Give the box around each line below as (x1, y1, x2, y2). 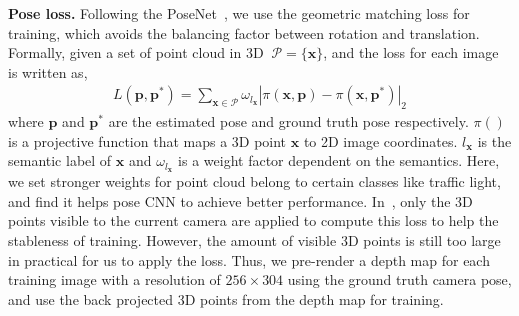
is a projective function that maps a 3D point (8, 130, 287, 151)
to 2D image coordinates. (303, 130, 458, 151)
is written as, (8, 61, 88, 82)
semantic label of (8, 150, 112, 171)
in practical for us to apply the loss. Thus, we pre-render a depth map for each (8, 249, 490, 270)
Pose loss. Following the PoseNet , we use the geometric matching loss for (8, 3, 470, 23)
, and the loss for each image (323, 42, 499, 63)
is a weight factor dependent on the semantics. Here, (178, 150, 500, 171)
